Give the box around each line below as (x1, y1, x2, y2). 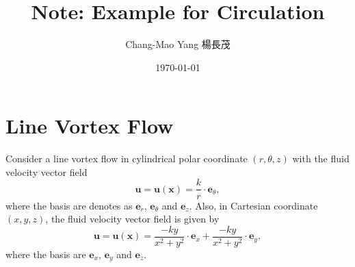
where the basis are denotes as (5, 198, 133, 212)
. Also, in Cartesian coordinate (189, 198, 318, 212)
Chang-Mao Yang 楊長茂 (125, 37, 231, 51)
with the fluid (292, 151, 350, 166)
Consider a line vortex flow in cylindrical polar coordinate (5, 151, 248, 166)
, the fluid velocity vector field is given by (45, 212, 220, 226)
